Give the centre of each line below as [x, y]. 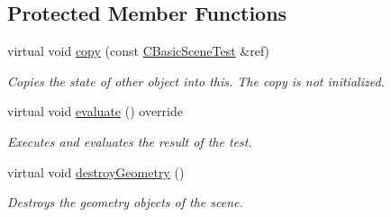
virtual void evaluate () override [95, 111]
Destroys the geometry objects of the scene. [125, 202]
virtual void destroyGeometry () [96, 172]
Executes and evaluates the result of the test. [130, 141]
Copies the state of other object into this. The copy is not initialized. [196, 81]
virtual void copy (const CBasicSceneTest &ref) [139, 51]
